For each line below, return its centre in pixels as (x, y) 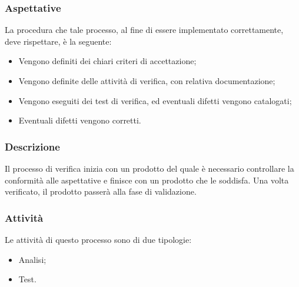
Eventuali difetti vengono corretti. (80, 120)
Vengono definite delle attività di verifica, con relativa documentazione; (147, 81)
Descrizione (32, 146)
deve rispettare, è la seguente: (58, 41)
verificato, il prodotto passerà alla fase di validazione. (101, 191)
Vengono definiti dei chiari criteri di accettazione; (107, 61)
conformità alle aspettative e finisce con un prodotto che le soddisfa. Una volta (147, 180)
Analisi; (32, 259)
